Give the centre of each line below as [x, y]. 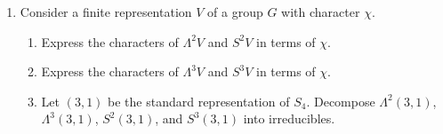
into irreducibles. [289, 118]
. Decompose [341, 101]
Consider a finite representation [106, 12]
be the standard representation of [199, 101]
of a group [235, 12]
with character [321, 12]
